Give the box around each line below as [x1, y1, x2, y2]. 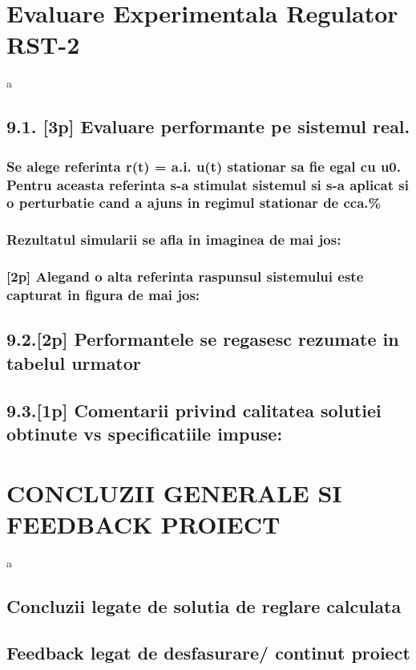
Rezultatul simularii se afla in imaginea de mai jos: [6, 229, 341, 250]
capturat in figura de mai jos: [6, 285, 200, 305]
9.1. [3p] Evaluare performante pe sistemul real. [6, 114, 410, 139]
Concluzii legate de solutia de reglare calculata [6, 593, 402, 618]
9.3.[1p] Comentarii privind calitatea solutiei [6, 397, 382, 422]
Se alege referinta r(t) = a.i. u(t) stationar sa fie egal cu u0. [6, 156, 401, 176]
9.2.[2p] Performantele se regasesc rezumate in [6, 327, 399, 351]
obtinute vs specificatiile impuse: [6, 420, 283, 445]
